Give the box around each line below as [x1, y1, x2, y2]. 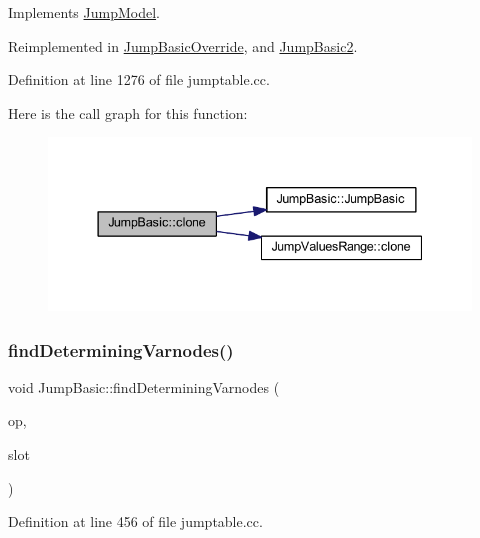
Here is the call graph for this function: [8, 102, 248, 123]
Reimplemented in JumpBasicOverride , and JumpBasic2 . [8, 35, 358, 56]
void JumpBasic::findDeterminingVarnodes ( [8, 376, 280, 397]
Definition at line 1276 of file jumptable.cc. [8, 69, 270, 90]
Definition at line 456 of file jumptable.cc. [8, 511, 263, 532]
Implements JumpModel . [8, 2, 160, 22]
